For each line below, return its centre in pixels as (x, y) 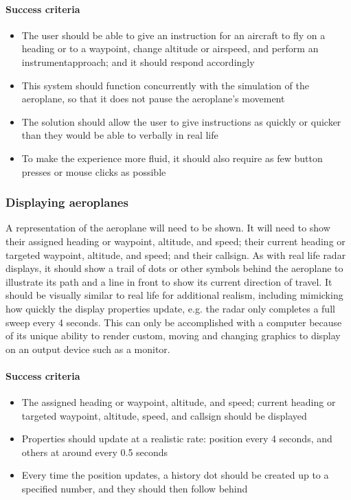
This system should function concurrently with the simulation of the (165, 85)
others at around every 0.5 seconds (95, 452)
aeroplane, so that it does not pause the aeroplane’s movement (153, 99)
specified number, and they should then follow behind (135, 489)
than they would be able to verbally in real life (120, 135)
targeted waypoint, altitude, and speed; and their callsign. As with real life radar (176, 254)
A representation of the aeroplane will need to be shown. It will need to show (168, 228)
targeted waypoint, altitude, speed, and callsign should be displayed (164, 415)
